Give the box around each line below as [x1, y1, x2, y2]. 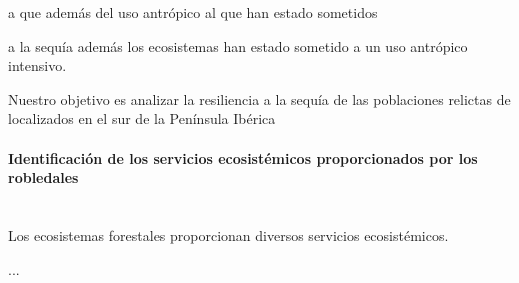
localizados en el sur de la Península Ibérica [8, 108, 276, 129]
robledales [8, 167, 79, 188]
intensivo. [8, 55, 67, 76]
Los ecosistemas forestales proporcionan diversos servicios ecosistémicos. [8, 224, 449, 245]
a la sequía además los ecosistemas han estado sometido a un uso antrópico [8, 35, 468, 56]
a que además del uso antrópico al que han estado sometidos [8, 2, 378, 22]
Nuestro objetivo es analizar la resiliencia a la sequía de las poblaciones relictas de [8, 88, 511, 109]
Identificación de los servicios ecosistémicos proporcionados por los [8, 147, 478, 168]
